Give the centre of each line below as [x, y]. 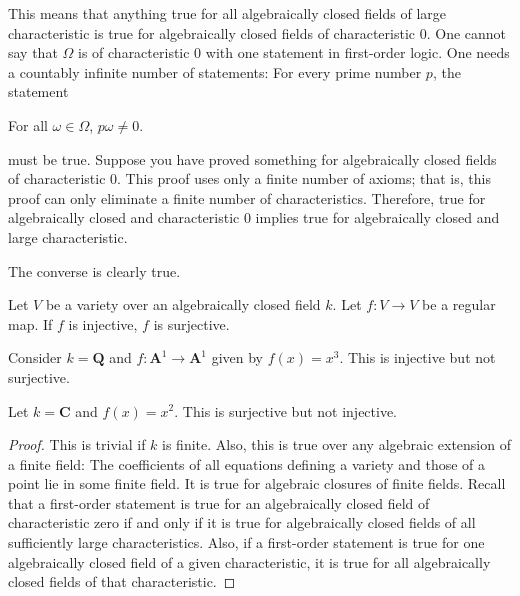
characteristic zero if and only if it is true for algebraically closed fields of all [242, 522]
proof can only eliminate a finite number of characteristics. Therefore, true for [247, 197]
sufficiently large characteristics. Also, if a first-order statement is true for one [246, 542]
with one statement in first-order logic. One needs [357, 52]
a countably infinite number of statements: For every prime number [215, 71]
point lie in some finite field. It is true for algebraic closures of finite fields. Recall [257, 483]
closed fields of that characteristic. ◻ [122, 581]
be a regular [459, 304]
